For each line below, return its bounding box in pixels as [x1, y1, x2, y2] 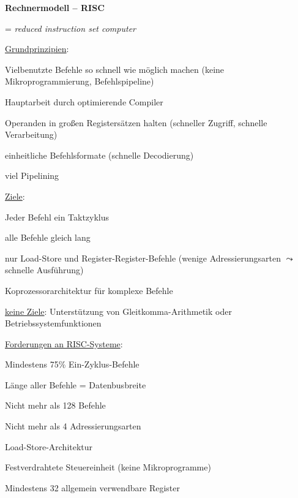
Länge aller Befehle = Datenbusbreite [5, 378, 146, 391]
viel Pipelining [5, 169, 59, 182]
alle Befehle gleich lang [5, 231, 91, 244]
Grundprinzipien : [5, 42, 69, 55]
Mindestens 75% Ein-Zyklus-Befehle [5, 358, 140, 371]
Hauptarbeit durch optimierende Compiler [5, 95, 163, 108]
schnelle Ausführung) [5, 263, 84, 276]
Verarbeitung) [5, 128, 58, 141]
